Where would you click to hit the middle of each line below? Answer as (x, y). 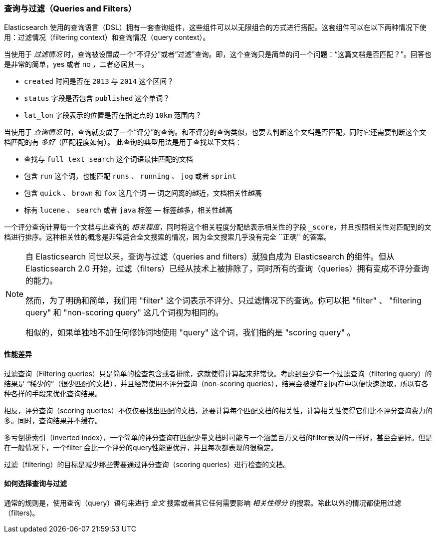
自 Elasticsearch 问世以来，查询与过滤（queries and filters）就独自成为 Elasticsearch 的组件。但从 (210, 257)
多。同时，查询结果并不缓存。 (53, 420)
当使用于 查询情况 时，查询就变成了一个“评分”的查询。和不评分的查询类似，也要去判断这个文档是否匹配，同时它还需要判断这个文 (215, 132)
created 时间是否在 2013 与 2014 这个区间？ (99, 81)
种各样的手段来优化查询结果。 (53, 393)
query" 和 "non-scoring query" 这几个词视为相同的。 (124, 313)
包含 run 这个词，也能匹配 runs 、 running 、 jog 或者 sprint (130, 176)
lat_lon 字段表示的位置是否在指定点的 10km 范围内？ (113, 115)
